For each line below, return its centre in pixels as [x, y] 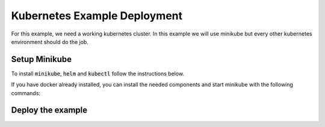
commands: [26, 93]
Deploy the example [49, 110]
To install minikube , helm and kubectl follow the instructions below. [98, 73]
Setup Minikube [42, 59]
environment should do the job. [50, 42]
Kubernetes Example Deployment [97, 16]
